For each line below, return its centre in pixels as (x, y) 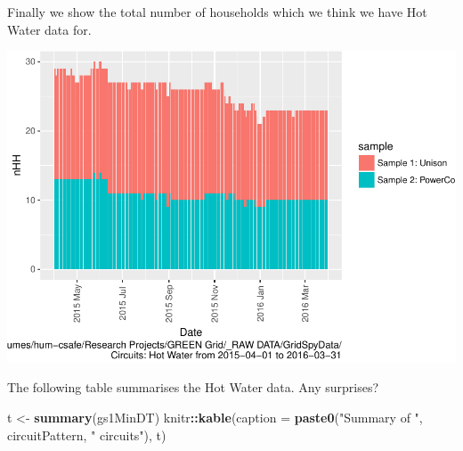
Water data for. (49, 29)
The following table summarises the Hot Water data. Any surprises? (193, 387)
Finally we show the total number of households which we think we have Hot (217, 12)
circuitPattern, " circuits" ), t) (87, 435)
